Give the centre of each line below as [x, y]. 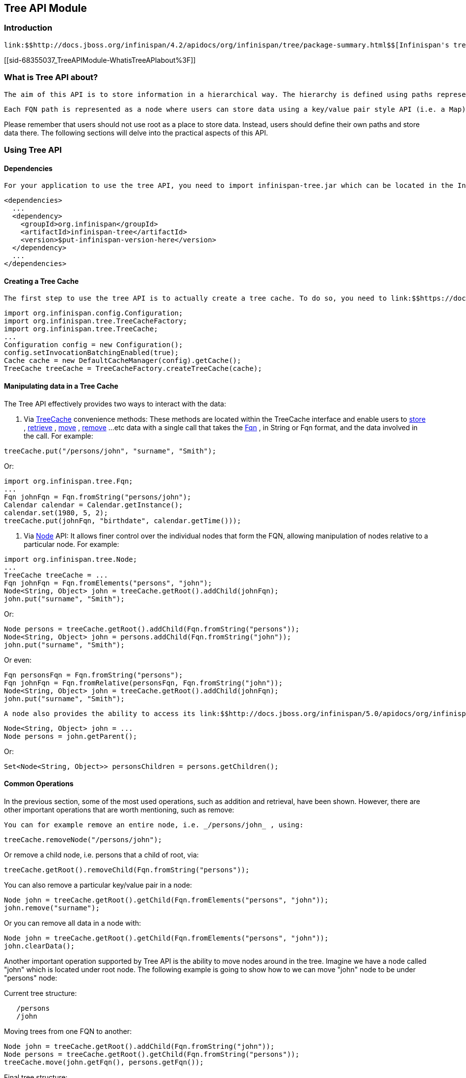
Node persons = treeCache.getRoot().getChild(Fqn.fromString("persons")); [152, 1054]
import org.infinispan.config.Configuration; [94, 313]
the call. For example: [58, 436]
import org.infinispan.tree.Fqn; [69, 481]
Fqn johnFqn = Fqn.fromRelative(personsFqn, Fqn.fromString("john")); [143, 683]
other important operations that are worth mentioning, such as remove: [119, 809]
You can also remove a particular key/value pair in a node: [98, 885]
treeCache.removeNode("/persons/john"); [83, 839]
